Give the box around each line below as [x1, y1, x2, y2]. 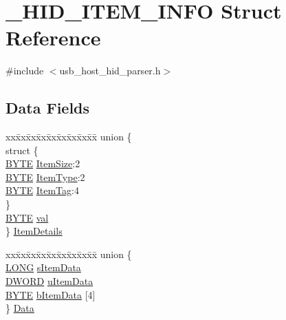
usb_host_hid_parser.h [59, 63, 161, 78]
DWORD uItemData [5, 274, 93, 288]
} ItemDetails [5, 224, 63, 238]
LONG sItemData [5, 260, 81, 275]
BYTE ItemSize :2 [5, 156, 80, 171]
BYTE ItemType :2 [5, 169, 85, 184]
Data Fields [5, 97, 90, 118]
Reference [5, 23, 101, 52]
